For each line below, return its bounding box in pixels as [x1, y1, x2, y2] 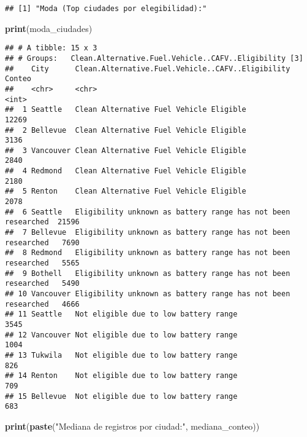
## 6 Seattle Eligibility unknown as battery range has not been [5, 207, 290, 216]
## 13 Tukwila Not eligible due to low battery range [5, 350, 238, 360]
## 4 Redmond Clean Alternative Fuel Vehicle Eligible [5, 167, 246, 176]
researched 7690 [5, 238, 80, 247]
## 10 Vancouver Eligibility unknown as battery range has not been [5, 289, 290, 298]
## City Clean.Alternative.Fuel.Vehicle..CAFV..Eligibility [5, 64, 290, 73]
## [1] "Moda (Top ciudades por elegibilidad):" [5, 4, 207, 13]
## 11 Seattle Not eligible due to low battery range [5, 310, 238, 319]
